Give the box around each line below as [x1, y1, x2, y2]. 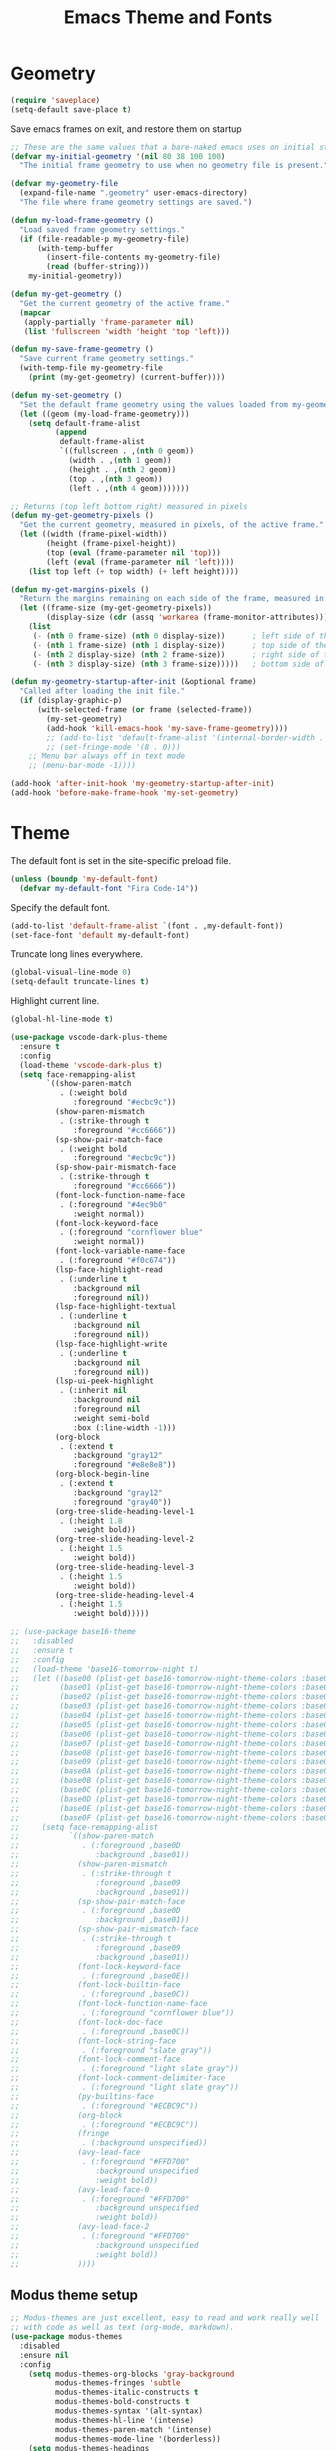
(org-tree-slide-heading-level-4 [54, 1590, 195, 1600]
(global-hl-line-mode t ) [10, 1014, 114, 1025]
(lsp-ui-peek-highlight [54, 1376, 155, 1386]
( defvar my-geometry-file [10, 179, 118, 189]
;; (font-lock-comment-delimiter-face [10, 2073, 226, 2083]
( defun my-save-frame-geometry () [10, 344, 155, 355]
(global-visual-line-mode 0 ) [10, 967, 132, 978]
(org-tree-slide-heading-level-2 [54, 1534, 195, 1545]
